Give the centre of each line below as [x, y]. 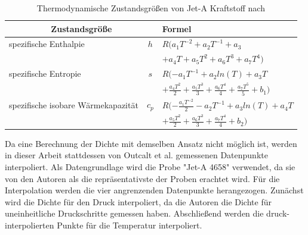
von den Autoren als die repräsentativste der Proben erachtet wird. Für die [142, 178]
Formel [177, 28]
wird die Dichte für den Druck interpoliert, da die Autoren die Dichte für [138, 201]
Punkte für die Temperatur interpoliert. [130, 225]
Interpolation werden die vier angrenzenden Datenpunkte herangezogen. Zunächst [154, 190]
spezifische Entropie [45, 73]
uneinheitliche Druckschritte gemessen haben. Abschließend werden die [134, 213]
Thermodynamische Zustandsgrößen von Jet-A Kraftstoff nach [151, 8]
